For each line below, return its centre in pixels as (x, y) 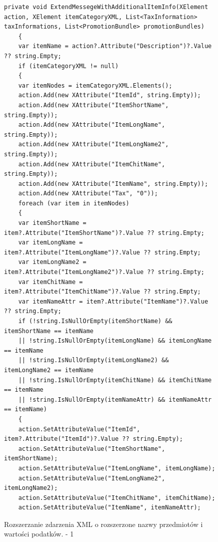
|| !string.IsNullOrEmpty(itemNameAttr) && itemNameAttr (115, 399)
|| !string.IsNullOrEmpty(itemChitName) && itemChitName (115, 380)
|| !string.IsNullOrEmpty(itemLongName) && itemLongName (115, 341)
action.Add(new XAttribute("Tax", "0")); (88, 194)
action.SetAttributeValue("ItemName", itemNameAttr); (109, 508)
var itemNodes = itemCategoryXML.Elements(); (95, 85)
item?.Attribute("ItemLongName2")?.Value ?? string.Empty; (104, 272)
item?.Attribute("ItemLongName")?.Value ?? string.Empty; (102, 252)
